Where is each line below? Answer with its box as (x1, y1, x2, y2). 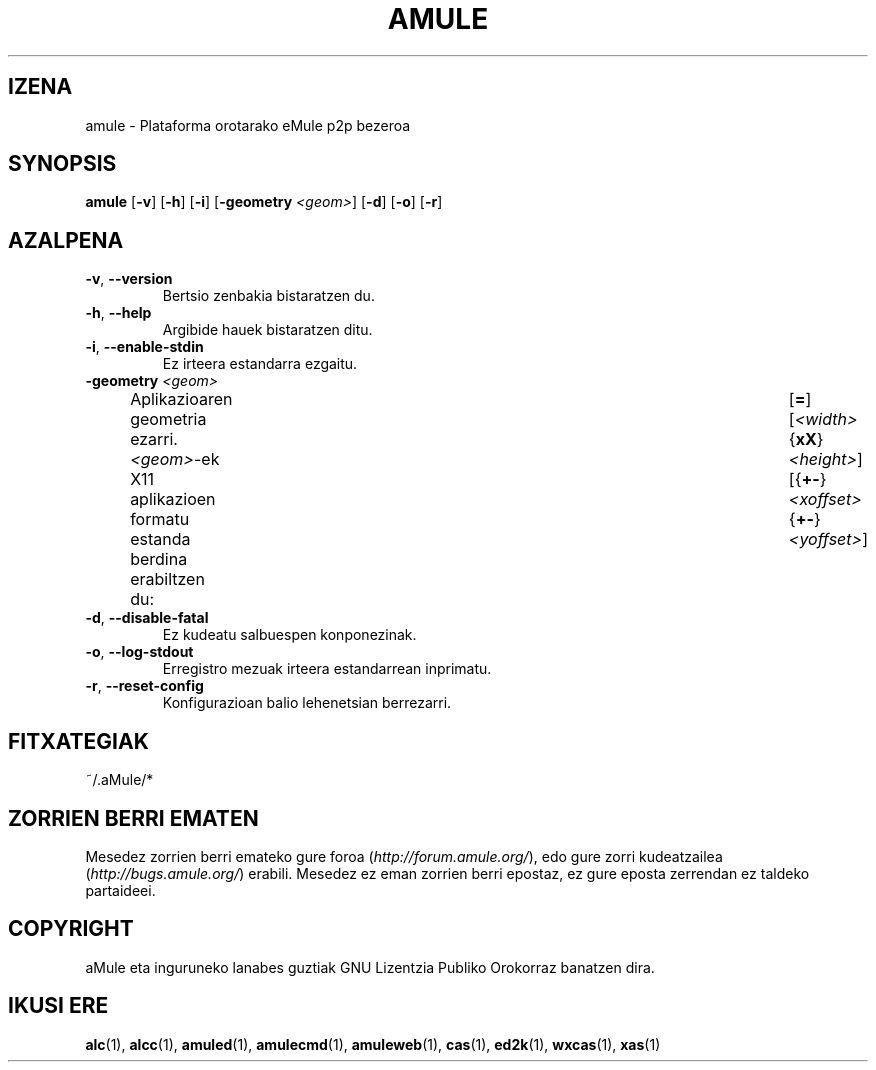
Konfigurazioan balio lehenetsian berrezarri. (162, 694, 452, 712)
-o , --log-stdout (85, 643, 194, 661)
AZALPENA (8, 227, 124, 253)
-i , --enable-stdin (85, 338, 204, 356)
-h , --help (85, 304, 152, 322)
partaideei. (85, 881, 156, 899)
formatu (130, 509, 190, 530)
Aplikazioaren (130, 389, 233, 410)
